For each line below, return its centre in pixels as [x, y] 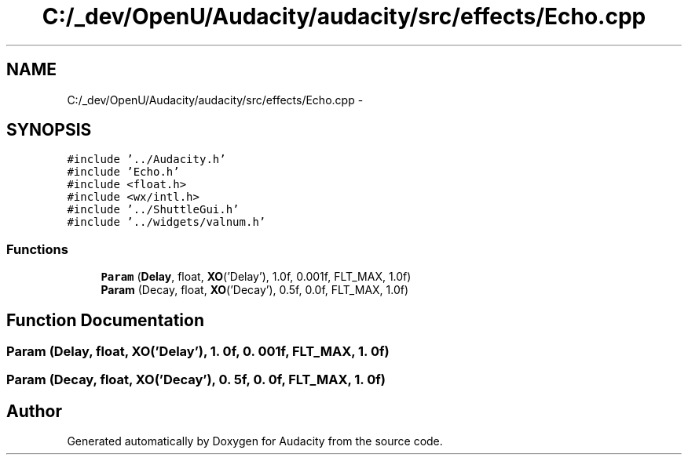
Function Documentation [105, 320]
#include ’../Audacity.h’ [146, 160]
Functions [37, 249]
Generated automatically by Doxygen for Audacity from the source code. [255, 441]
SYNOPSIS [49, 130]
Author [34, 411]
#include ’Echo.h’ [123, 172]
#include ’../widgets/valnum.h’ [167, 222]
